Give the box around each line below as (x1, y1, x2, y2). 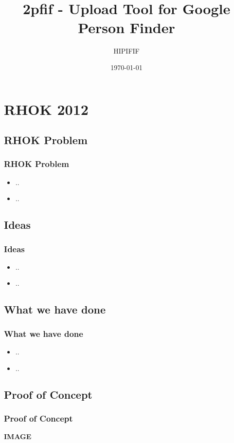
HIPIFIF (113, 46, 140, 56)
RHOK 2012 (4, 99, 89, 119)
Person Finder (78, 18, 175, 37)
